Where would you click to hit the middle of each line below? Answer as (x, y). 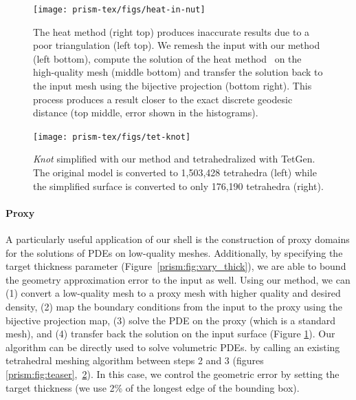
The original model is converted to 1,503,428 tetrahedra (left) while (175, 172)
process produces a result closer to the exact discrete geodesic (163, 99)
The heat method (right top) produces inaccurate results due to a (171, 31)
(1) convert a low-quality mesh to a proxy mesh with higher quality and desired (173, 293)
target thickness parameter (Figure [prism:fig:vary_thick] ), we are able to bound (176, 266)
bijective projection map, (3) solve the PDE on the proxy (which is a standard (171, 320)
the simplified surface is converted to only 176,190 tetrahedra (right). (178, 186)
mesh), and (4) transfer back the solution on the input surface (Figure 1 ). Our (170, 334)
